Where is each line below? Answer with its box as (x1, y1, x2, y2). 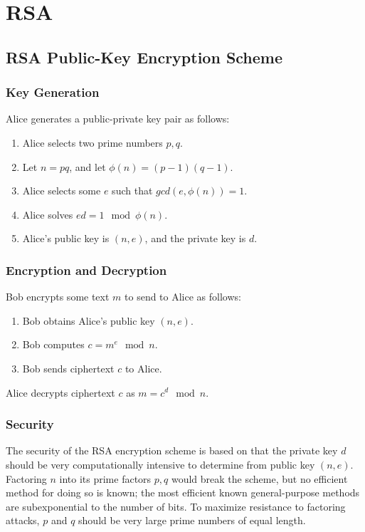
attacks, (6, 513, 40, 528)
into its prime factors (59, 471, 152, 486)
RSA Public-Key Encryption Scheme (6, 46, 283, 68)
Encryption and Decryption (6, 261, 167, 278)
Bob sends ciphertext (22, 360, 115, 375)
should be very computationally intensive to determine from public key (6, 457, 315, 471)
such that (112, 183, 153, 198)
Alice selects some (22, 183, 101, 198)
